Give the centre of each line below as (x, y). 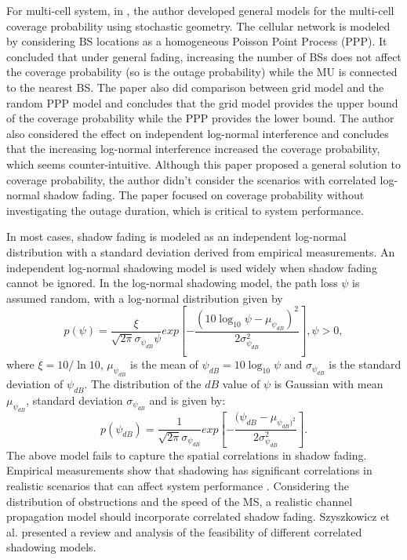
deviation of (35, 383)
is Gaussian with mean (329, 383)
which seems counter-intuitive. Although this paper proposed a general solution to (204, 164)
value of (241, 383)
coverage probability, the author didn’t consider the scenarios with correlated (191, 179)
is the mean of (164, 364)
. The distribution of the (143, 383)
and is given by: (187, 400)
